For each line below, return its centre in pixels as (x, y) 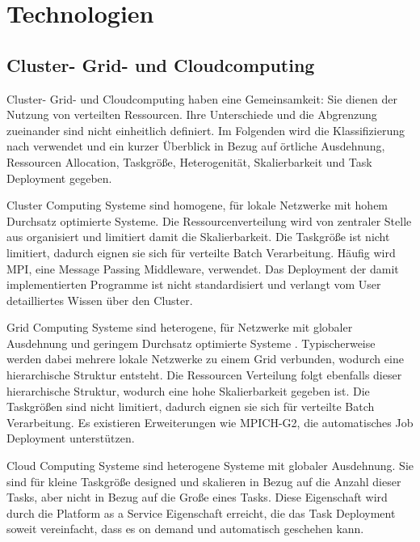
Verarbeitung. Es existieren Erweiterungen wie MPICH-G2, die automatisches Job (210, 422)
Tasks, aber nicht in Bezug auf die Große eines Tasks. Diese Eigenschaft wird (197, 497)
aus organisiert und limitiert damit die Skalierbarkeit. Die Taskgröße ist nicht (198, 237)
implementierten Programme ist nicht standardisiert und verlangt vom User (194, 284)
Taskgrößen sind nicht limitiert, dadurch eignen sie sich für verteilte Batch (191, 406)
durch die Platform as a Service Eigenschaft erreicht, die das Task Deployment (201, 512)
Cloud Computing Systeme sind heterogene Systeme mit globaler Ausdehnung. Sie (210, 466)
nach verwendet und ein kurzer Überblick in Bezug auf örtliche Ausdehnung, (196, 146)
